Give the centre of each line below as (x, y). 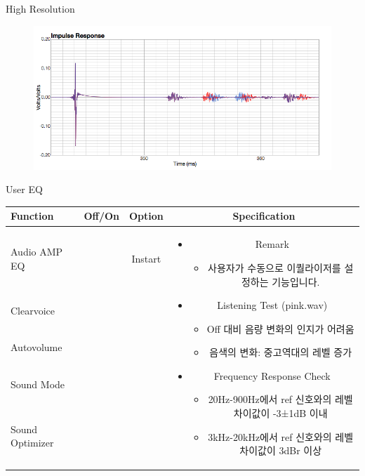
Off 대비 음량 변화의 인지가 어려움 (280, 328)
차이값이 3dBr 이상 (281, 450)
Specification (264, 216)
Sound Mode (38, 384)
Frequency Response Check (272, 375)
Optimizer (32, 443)
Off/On (101, 216)
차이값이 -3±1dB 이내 (280, 413)
